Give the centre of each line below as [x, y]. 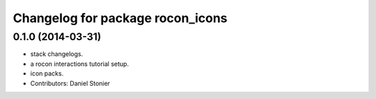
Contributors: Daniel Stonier [70, 83]
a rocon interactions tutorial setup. [79, 64]
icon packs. [47, 73]
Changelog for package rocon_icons [120, 18]
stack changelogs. [57, 54]
